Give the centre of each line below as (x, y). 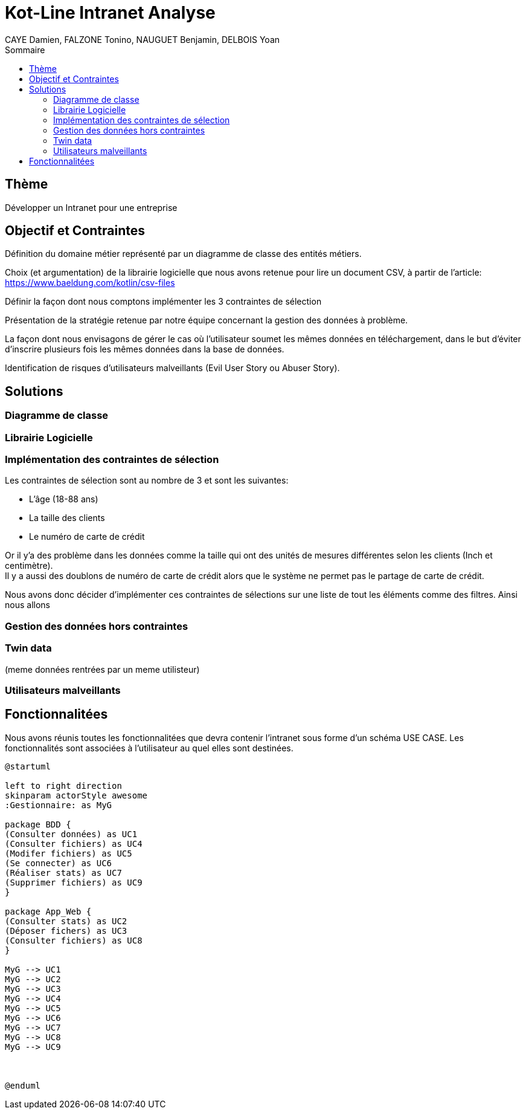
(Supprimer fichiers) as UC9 (74, 882)
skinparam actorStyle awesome (76, 795)
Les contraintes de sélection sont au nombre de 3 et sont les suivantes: (147, 481)
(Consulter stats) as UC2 (66, 921)
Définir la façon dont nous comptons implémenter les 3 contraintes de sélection (163, 302)
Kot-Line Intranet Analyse (110, 13)
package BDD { (38, 824)
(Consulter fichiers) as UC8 (74, 940)
